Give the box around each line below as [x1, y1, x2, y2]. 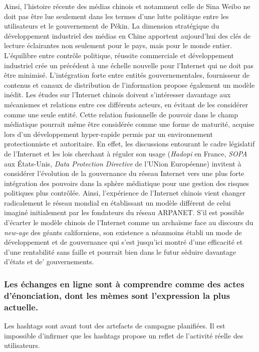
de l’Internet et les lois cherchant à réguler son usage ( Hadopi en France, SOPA [4, 148, 247, 158]
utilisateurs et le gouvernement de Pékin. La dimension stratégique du [4, 21, 219, 31]
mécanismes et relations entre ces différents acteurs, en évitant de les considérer [4, 99, 248, 109]
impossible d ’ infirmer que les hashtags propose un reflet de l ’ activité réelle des [4, 330, 243, 340]
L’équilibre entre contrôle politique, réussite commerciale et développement [4, 50, 234, 60]
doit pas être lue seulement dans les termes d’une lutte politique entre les [4, 11, 229, 21]
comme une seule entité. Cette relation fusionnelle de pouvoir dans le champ [4, 109, 238, 119]
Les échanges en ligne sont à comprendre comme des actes [4, 277, 244, 290]
